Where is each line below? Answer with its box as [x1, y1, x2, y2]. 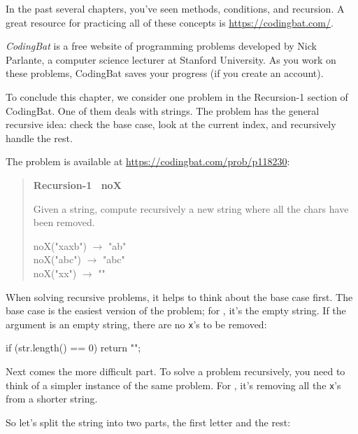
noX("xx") [33, 265, 77, 280]
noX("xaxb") [33, 238, 87, 253]
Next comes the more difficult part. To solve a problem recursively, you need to [6, 363, 345, 378]
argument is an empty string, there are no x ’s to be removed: [6, 316, 267, 331]
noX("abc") [33, 252, 81, 267]
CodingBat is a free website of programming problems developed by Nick [6, 38, 317, 53]
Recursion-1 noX [33, 177, 122, 192]
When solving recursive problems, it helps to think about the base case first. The [6, 289, 353, 304]
